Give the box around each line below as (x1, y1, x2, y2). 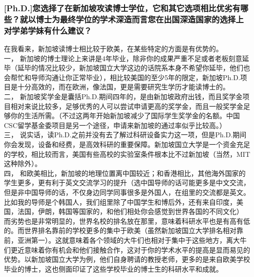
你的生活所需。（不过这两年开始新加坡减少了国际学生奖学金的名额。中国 (10, 110, 240, 121)
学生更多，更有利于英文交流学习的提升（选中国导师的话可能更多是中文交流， (4, 177, 250, 188)
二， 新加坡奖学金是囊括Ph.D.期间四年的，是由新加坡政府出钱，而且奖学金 (4, 91, 243, 102)
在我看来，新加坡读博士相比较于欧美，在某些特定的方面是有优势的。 (4, 43, 223, 54)
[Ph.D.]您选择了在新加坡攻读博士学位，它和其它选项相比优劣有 (4, 1, 240, 14)
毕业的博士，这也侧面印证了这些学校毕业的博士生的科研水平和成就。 (4, 263, 223, 274)
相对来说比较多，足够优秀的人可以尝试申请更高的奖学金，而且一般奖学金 (10, 101, 243, 111)
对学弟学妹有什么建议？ (4, 24, 92, 36)
